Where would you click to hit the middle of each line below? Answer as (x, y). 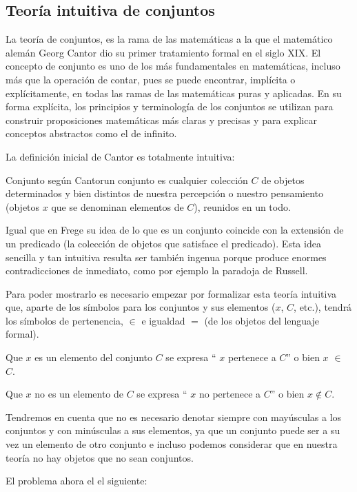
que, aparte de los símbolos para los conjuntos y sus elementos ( (141, 307)
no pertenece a (230, 394)
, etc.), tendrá (323, 307)
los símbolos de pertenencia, (64, 320)
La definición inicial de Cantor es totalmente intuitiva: (120, 156)
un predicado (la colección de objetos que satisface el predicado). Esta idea (163, 243)
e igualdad (163, 320)
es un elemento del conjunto (94, 357)
